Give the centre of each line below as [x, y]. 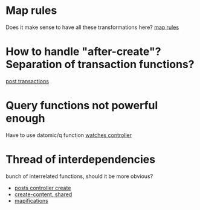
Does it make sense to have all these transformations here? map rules [92, 27]
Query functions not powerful [82, 106]
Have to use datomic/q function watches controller [69, 135]
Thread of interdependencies [80, 159]
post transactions [27, 81]
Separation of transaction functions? [100, 65]
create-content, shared [43, 194]
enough [25, 119]
